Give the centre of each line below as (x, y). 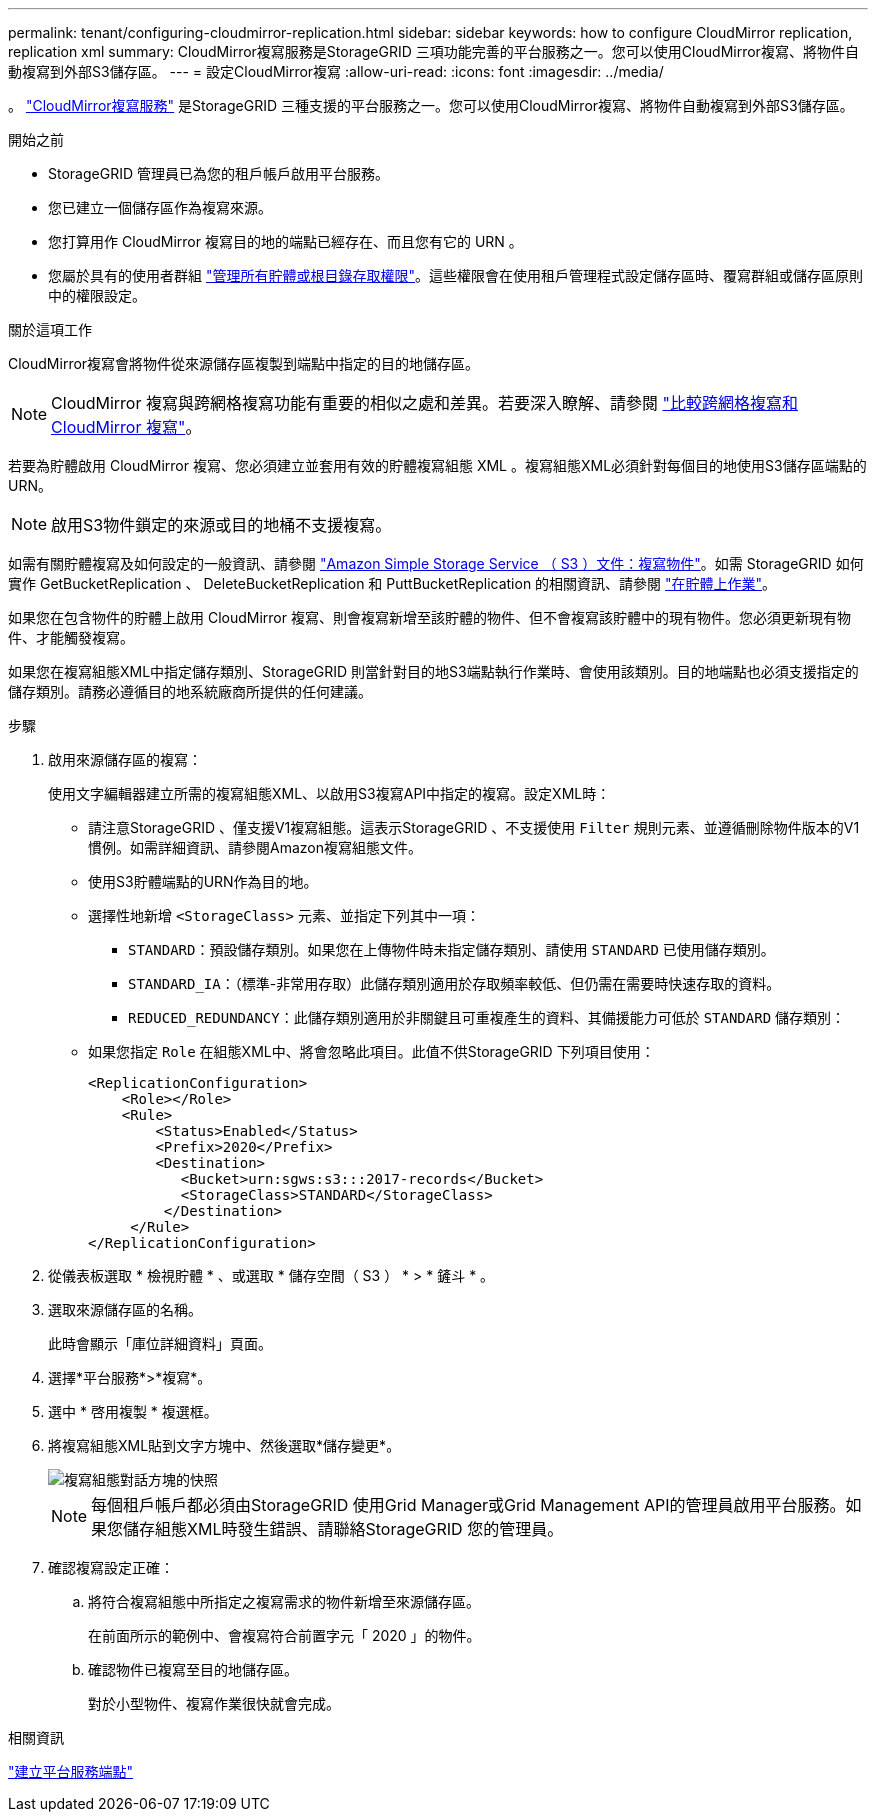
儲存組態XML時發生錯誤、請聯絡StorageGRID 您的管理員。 (343, 1529)
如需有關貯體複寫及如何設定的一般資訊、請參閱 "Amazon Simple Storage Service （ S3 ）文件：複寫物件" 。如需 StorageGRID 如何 (436, 563)
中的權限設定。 (97, 295)
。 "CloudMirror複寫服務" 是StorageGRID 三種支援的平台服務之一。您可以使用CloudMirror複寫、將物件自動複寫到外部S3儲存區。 (431, 105)
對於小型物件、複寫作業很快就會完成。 (214, 1703)
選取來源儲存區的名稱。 (125, 1309)
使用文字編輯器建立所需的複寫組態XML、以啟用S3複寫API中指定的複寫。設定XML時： (329, 793)
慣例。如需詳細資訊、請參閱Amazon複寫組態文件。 (255, 847)
